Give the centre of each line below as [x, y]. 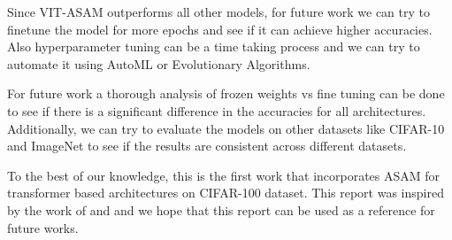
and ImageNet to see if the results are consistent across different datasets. [207, 146]
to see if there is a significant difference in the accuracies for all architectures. [217, 110]
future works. [43, 227]
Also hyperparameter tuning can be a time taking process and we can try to [214, 46]
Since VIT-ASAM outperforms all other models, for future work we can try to [218, 12]
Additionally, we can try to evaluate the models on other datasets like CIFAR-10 [226, 128]
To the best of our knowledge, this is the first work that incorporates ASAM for [224, 175]
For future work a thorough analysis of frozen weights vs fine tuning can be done [226, 93]
